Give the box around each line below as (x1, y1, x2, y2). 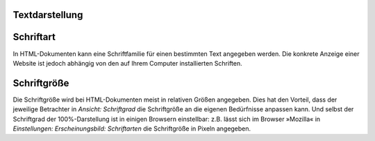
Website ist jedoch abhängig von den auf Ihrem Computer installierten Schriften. (12, 59, 242, 67)
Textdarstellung (12, 9, 83, 21)
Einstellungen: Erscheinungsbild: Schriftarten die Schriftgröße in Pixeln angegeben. (12, 124, 251, 133)
